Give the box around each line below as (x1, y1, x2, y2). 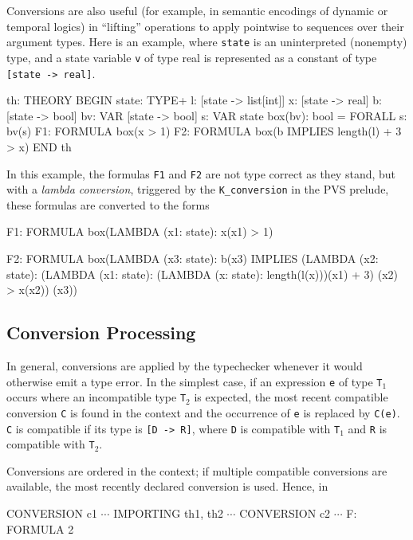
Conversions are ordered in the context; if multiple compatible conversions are (6, 462, 387, 479)
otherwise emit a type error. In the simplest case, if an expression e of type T (6, 373, 383, 389)
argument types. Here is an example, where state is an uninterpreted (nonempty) (6, 33, 407, 50)
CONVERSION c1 (6, 505, 97, 522)
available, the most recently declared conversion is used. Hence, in (6, 478, 328, 495)
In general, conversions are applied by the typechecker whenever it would (6, 358, 363, 374)
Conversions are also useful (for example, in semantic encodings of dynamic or (6, 2, 388, 18)
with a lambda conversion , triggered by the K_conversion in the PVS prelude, (6, 181, 389, 198)
